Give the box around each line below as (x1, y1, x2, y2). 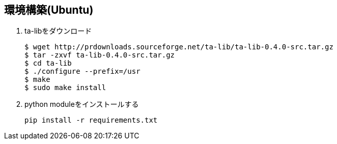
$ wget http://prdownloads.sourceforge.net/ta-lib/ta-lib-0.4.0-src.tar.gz (24, 43, 333, 51)
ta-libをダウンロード (24, 26, 92, 36)
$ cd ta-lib (24, 59, 72, 68)
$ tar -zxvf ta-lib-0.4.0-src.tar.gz (24, 51, 175, 60)
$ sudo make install (24, 83, 106, 92)
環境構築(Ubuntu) (4, 4, 94, 16)
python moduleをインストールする (24, 100, 139, 109)
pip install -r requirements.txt (24, 116, 158, 125)
